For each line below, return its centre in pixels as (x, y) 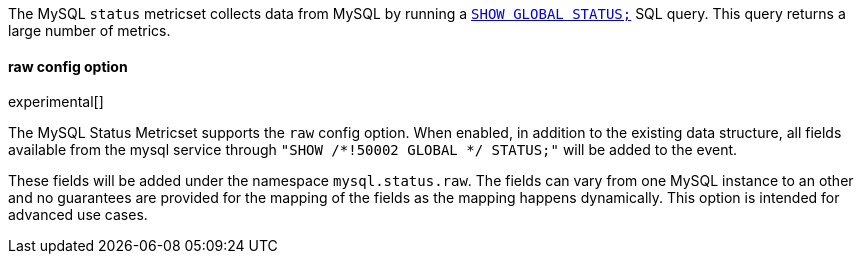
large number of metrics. (89, 30)
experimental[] (56, 102)
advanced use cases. (78, 215)
